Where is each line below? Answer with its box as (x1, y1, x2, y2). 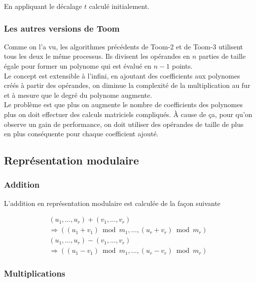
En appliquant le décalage (4, 1, 82, 11)
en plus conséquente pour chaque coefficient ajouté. (4, 128, 159, 139)
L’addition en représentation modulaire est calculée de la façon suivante (4, 198, 220, 208)
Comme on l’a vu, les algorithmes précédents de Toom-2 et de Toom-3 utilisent (4, 41, 243, 51)
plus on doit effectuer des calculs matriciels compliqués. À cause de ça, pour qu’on (4, 109, 253, 119)
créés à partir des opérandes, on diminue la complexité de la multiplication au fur (4, 80, 251, 90)
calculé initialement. (89, 1, 149, 11)
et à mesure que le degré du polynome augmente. (4, 89, 152, 100)
